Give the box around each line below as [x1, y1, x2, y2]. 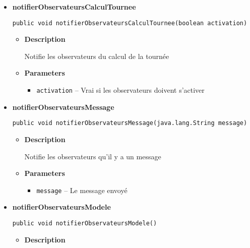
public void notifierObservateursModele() [12, 219, 157, 227]
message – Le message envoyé [36, 184, 128, 195]
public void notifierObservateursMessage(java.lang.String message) [12, 119, 247, 127]
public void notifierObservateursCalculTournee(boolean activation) [12, 19, 247, 27]
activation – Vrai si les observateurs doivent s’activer [36, 85, 205, 95]
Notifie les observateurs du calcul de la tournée [24, 50, 169, 61]
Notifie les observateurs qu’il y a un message [24, 151, 161, 161]
